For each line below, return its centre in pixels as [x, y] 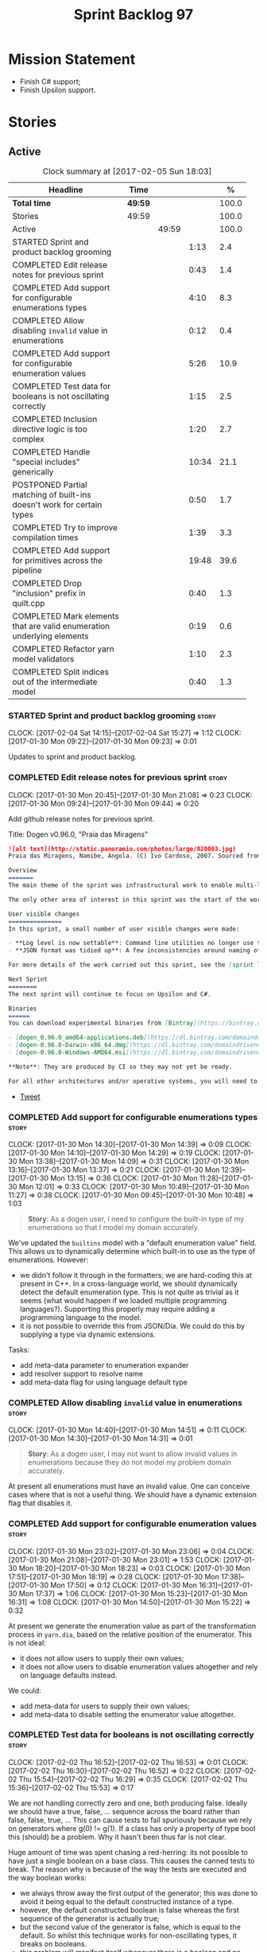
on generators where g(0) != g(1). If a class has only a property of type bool [132, 1828]
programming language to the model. [80, 1317]
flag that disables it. [41, 1503]
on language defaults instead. [68, 1675]
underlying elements [50, 636]
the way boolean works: [48, 1877]
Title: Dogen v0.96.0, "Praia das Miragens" [78, 834]
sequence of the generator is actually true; [90, 1918]
